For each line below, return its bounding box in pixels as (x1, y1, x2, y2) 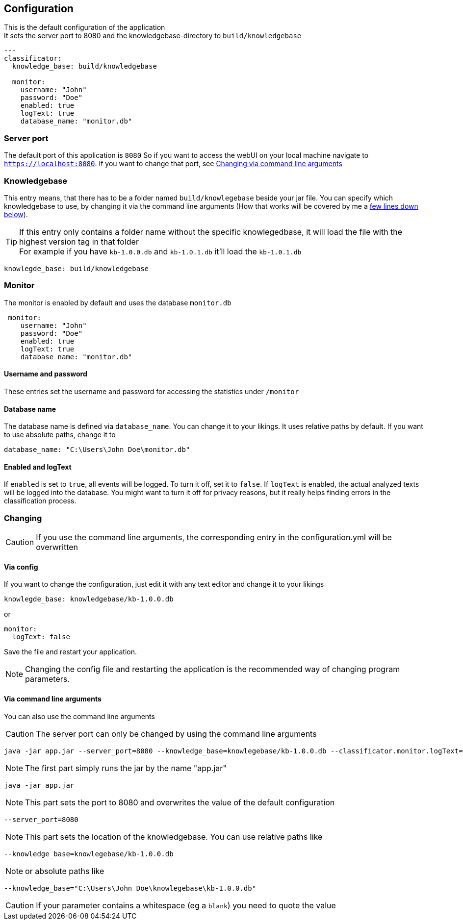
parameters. (25, 674, 70, 684)
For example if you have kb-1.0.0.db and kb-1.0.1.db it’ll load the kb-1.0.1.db (19, 246, 302, 256)
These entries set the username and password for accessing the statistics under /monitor (4, 387, 299, 396)
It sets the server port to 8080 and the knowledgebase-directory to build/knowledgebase (4, 31, 302, 40)
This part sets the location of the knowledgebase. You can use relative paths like (25, 831, 323, 842)
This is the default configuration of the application (4, 23, 165, 32)
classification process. (4, 497, 77, 505)
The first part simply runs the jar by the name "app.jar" (25, 763, 227, 773)
